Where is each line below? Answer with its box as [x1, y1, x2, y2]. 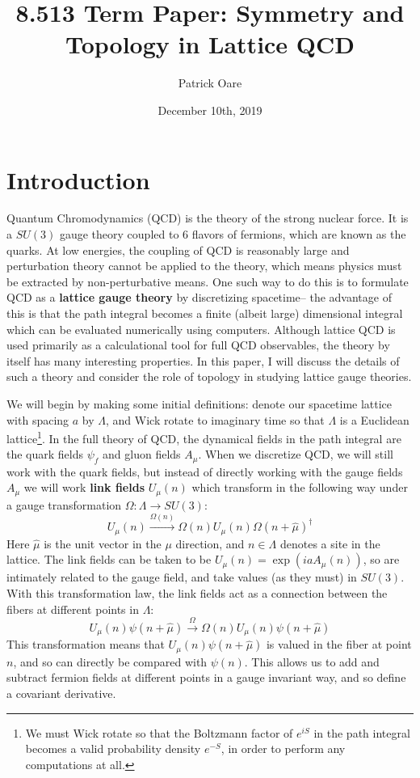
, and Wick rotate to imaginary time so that [105, 411, 325, 428]
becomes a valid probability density [25, 740, 201, 757]
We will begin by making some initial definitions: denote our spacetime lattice [6, 395, 393, 412]
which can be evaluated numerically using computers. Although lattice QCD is [6, 320, 396, 337]
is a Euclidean [339, 411, 409, 428]
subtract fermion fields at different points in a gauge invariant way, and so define [6, 669, 406, 686]
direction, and [175, 535, 245, 552]
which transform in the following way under [191, 479, 408, 496]
